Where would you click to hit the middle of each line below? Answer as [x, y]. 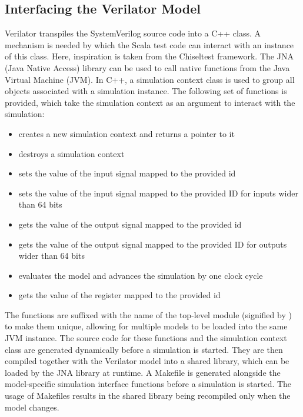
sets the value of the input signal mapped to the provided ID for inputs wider [158, 193]
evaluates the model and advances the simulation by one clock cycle [141, 275]
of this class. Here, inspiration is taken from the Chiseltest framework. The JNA [149, 56]
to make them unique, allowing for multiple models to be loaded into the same [146, 326]
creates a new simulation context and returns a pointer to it [126, 133]
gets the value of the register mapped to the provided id [119, 295]
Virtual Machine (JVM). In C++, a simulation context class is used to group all [150, 79]
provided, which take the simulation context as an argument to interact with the [150, 102]
